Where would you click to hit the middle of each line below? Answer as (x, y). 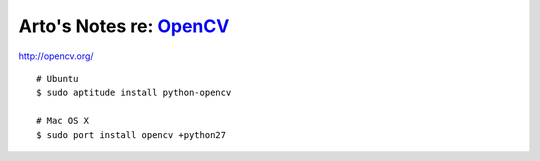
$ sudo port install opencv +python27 (131, 134)
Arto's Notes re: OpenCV (124, 26)
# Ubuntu (57, 78)
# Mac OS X (63, 121)
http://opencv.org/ (56, 56)
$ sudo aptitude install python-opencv (134, 93)
